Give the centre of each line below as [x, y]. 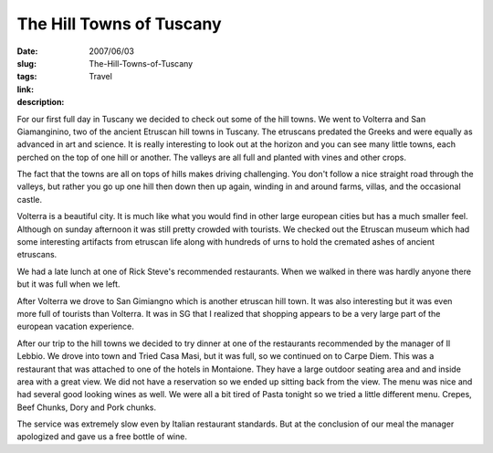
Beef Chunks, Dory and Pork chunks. [87, 407]
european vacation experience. [75, 327]
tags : [27, 77]
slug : [26, 63]
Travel [101, 77]
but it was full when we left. [68, 284]
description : [41, 102]
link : [26, 89]
